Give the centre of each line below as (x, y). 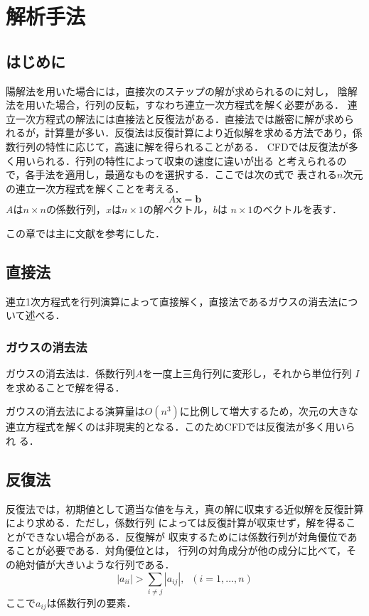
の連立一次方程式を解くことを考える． (95, 188)
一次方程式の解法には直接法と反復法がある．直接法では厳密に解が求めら (184, 118)
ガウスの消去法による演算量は (75, 411)
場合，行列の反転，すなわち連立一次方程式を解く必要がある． (199, 105)
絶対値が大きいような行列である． (95, 564)
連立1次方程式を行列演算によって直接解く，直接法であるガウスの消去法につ (182, 301)
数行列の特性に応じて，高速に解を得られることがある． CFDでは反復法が (177, 146)
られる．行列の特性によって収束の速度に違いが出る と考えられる (186, 160)
